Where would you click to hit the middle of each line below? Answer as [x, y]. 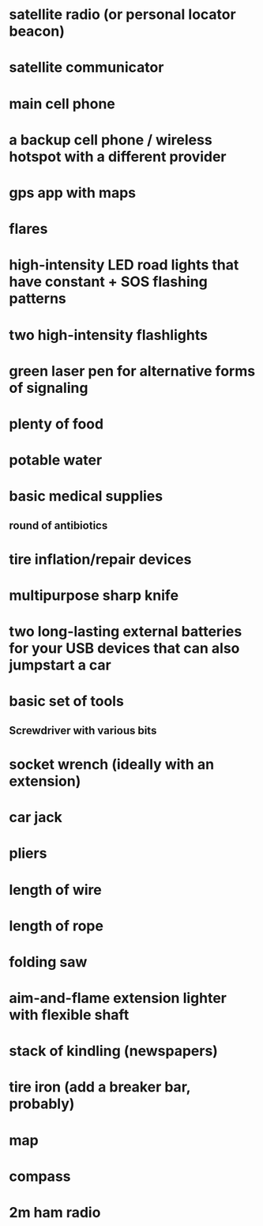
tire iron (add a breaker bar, [100, 1087]
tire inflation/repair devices [100, 559]
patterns [38, 299]
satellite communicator [86, 68]
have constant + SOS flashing [108, 282]
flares [28, 229]
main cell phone [62, 104]
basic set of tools [67, 702]
